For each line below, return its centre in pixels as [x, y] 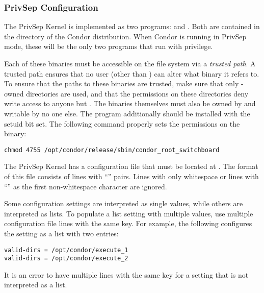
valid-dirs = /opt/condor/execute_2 [66, 259]
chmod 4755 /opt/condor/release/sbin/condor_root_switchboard [112, 150]
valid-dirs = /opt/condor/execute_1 [66, 250]
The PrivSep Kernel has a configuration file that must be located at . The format [131, 166]
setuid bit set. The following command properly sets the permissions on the [122, 123]
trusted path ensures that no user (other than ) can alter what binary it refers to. [132, 73]
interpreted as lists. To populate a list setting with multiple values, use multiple [129, 213]
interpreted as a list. [36, 285]
